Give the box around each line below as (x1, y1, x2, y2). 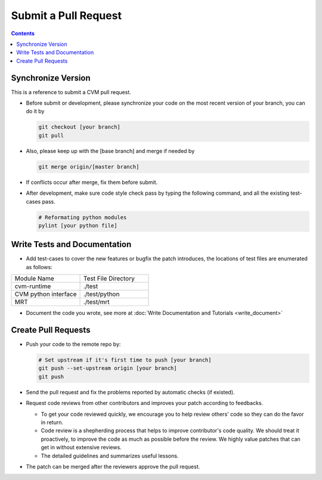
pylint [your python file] (38, 222, 117, 229)
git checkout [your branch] (38, 124, 120, 130)
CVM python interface (14, 290, 77, 298)
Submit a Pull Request (11, 9, 122, 22)
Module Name (14, 275, 55, 283)
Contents (11, 30, 35, 37)
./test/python (83, 290, 120, 298)
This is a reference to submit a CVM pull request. (11, 88, 131, 95)
